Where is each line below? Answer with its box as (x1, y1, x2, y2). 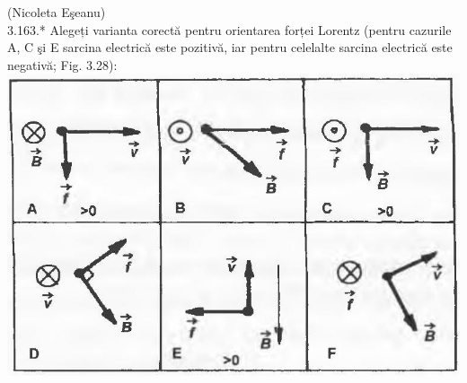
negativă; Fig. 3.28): (7, 55, 118, 74)
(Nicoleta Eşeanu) (7, 3, 106, 21)
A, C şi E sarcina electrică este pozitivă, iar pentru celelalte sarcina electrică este (7, 38, 453, 57)
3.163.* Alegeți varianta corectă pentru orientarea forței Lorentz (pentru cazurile (7, 20, 452, 39)
